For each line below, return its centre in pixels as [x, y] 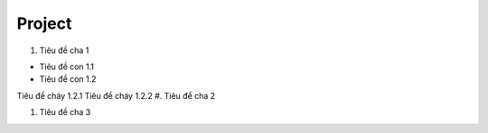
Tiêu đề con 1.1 [67, 66]
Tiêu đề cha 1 [64, 50]
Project [44, 23]
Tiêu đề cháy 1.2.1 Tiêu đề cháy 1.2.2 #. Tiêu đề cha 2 [116, 95]
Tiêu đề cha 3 [65, 112]
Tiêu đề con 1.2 [68, 79]
